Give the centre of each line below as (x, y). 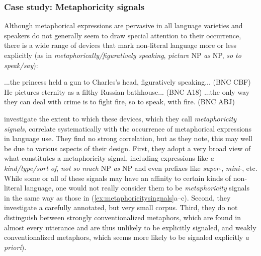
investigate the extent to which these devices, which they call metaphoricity (120, 118)
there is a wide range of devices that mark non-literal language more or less (120, 45)
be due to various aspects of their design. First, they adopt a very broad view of (127, 148)
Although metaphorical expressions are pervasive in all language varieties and (123, 25)
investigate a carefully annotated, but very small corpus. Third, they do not (121, 207)
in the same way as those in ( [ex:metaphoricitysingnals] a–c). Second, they (117, 197)
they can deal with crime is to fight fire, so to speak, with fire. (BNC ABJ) (120, 102)
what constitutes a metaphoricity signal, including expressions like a (109, 158)
